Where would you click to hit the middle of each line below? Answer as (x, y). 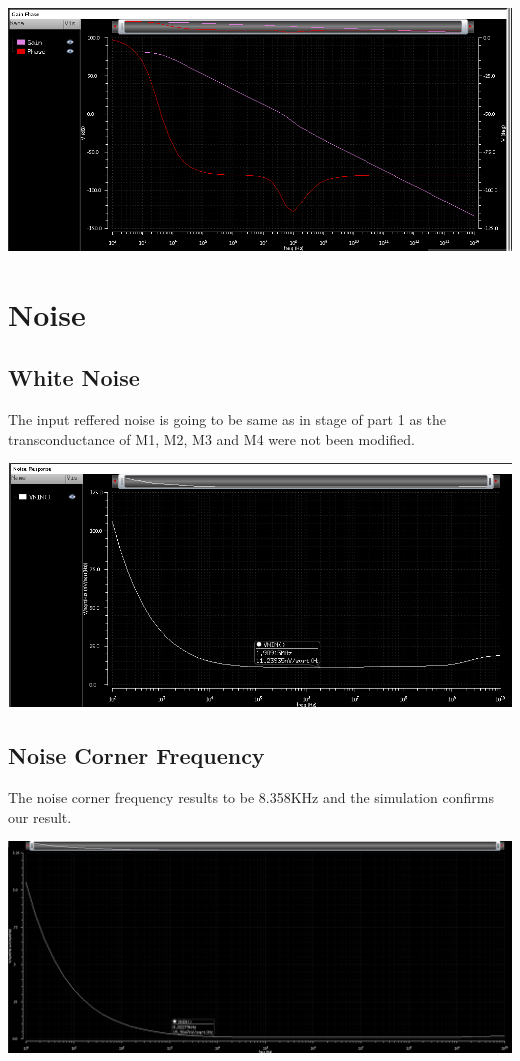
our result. (40, 816)
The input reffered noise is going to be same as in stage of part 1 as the (227, 419)
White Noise (74, 377)
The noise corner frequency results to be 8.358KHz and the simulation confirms (251, 797)
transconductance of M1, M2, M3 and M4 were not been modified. (211, 438)
